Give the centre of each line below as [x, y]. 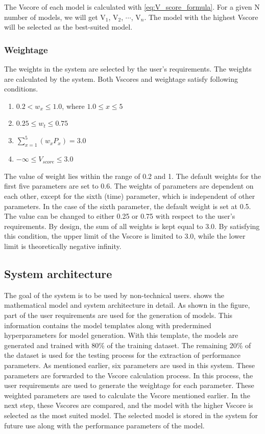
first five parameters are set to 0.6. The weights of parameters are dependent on [129, 186]
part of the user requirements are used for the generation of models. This [118, 315]
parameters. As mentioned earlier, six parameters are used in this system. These [129, 365]
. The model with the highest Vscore [201, 17]
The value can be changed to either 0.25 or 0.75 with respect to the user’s [120, 216]
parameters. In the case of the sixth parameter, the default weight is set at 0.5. [128, 206]
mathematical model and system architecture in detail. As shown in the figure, [127, 305]
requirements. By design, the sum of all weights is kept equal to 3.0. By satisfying [132, 226]
